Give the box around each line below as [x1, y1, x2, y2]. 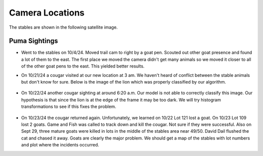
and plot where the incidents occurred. [21, 142, 99, 148]
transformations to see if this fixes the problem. [21, 104, 116, 109]
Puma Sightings [9, 37, 58, 45]
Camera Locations [9, 7, 85, 18]
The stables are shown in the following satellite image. [9, 24, 118, 30]
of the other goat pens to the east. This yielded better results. [21, 63, 145, 69]
